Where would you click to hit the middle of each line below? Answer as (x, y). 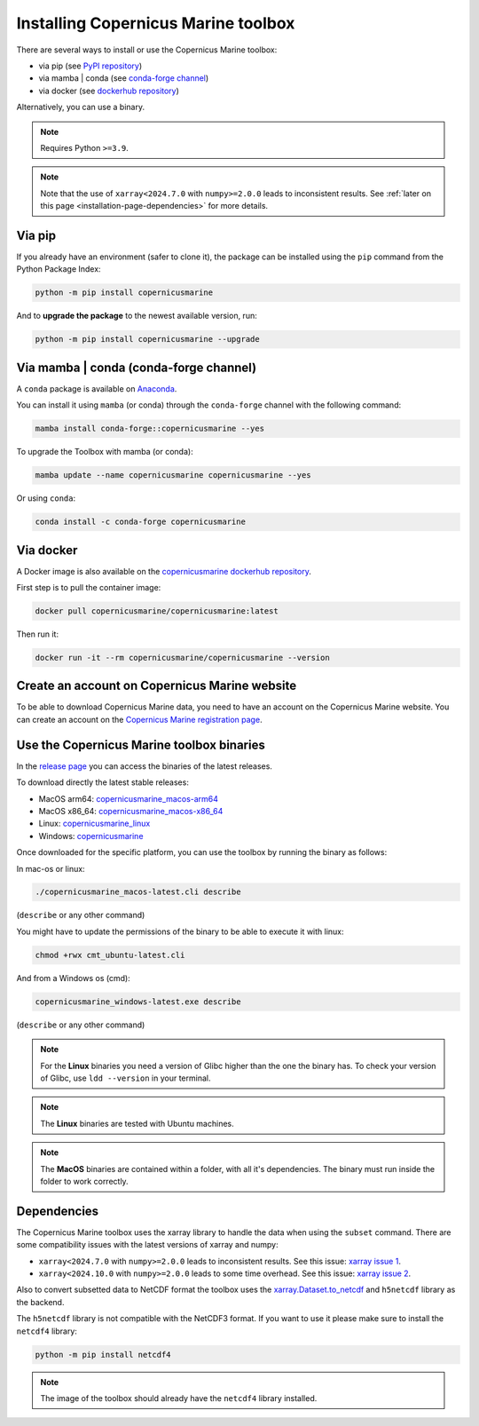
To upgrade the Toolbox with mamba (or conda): (105, 452)
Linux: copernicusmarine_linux (94, 824)
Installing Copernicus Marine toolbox (156, 23)
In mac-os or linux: (51, 868)
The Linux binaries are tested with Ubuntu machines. (137, 1123)
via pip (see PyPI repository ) (90, 66)
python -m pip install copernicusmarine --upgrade (148, 339)
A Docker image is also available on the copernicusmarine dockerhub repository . (164, 571)
